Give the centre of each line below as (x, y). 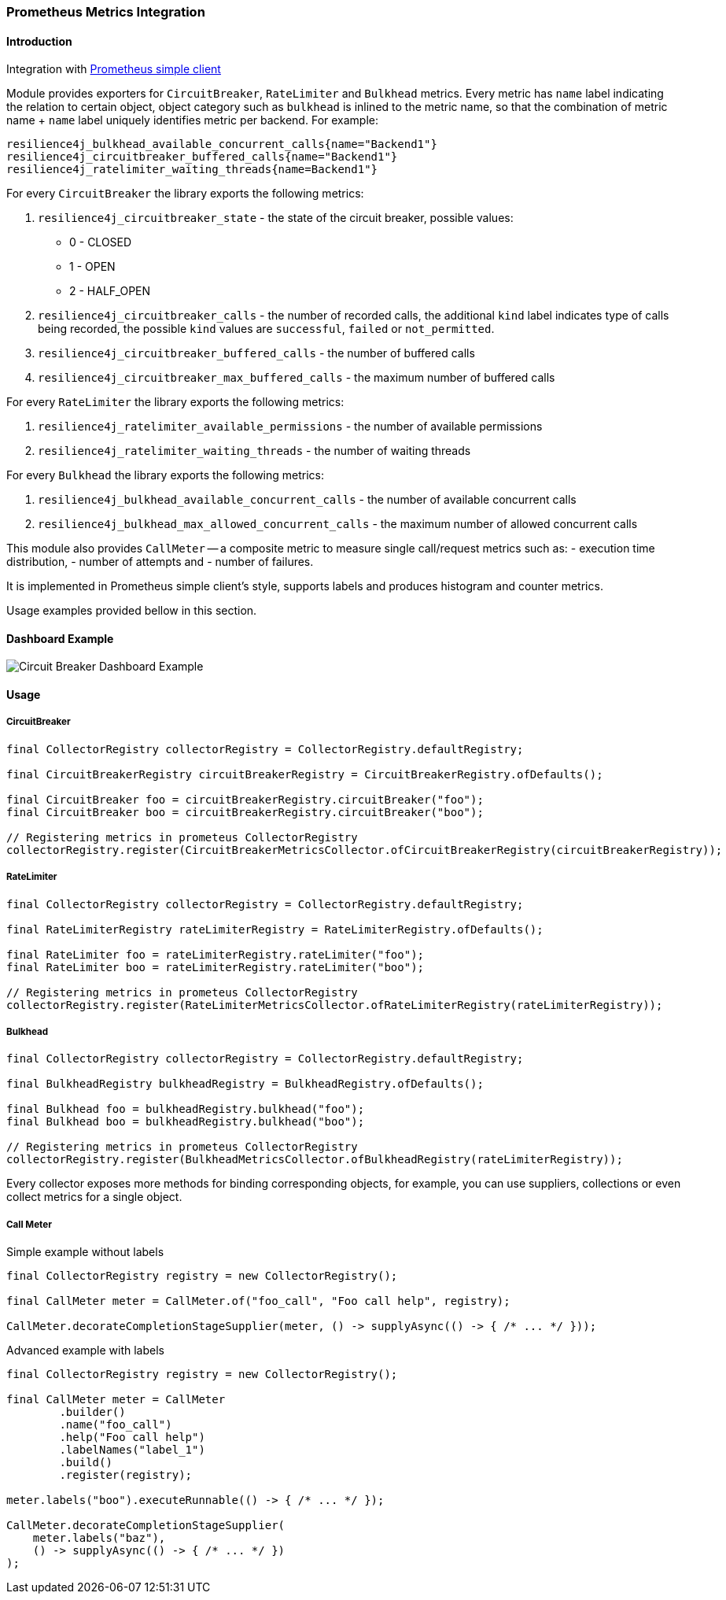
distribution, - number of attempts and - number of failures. (160, 562)
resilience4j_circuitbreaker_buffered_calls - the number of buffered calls (256, 353)
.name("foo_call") (116, 1425)
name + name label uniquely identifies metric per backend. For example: (193, 120)
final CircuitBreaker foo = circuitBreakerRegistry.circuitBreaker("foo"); (245, 799)
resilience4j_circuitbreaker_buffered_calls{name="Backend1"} (202, 157)
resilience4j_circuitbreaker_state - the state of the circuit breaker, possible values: (276, 218)
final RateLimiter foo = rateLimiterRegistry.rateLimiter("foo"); (216, 954)
